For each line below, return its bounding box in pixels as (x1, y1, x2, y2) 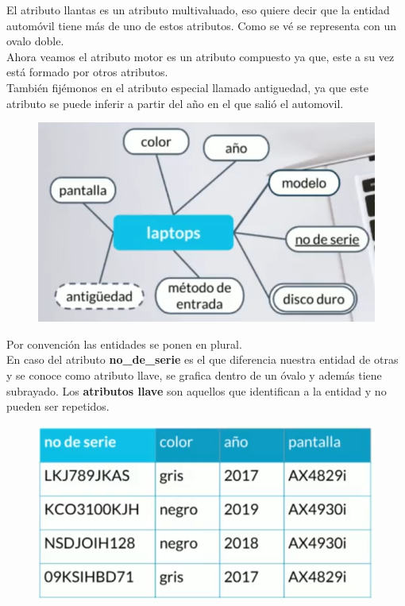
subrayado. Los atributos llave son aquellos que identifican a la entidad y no (6, 382, 387, 399)
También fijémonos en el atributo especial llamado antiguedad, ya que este (6, 79, 369, 95)
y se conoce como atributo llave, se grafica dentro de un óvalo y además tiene (6, 366, 382, 383)
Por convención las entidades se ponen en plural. (6, 335, 242, 352)
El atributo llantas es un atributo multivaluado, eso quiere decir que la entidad (6, 2, 390, 17)
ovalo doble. (6, 33, 64, 49)
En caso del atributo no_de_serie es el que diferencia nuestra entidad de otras (6, 351, 399, 368)
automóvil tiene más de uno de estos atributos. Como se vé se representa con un (6, 17, 396, 33)
